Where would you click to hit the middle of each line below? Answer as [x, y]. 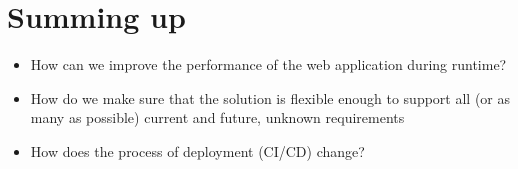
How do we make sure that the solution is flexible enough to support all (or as [270, 97]
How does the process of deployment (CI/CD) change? [197, 150]
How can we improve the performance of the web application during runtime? [268, 64]
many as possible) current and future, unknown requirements [217, 117]
